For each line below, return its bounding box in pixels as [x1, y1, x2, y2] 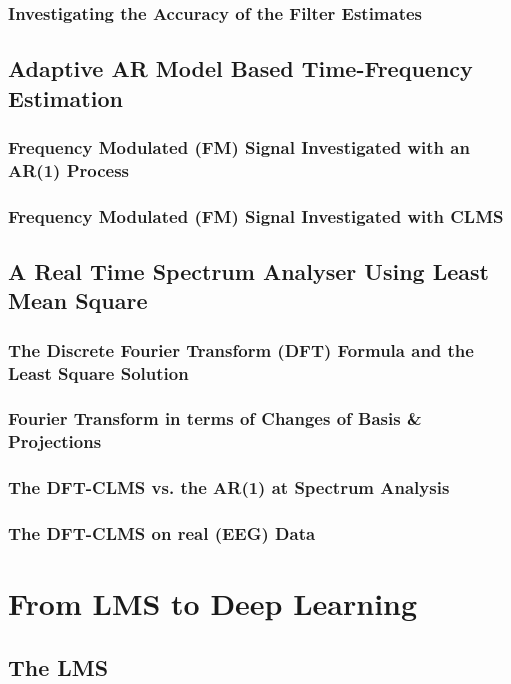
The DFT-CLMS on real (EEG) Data [8, 521, 316, 546]
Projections [8, 429, 102, 454]
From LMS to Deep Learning [8, 583, 418, 624]
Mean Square [8, 285, 148, 316]
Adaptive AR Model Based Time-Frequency [8, 53, 473, 84]
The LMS [8, 651, 109, 682]
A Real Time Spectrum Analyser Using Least [8, 256, 489, 287]
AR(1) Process [8, 157, 130, 182]
